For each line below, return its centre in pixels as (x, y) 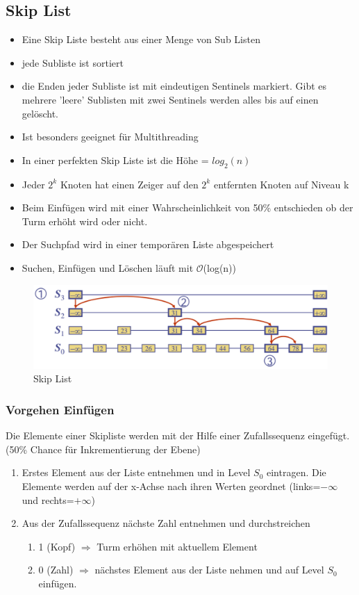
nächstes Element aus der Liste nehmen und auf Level (209, 570)
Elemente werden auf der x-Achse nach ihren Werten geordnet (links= (171, 486)
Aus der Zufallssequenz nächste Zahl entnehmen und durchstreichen (166, 523)
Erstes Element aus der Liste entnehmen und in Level (136, 472)
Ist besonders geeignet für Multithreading (110, 137)
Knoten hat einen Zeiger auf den (129, 184)
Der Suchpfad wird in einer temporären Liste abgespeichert (148, 244)
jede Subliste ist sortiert (73, 62)
